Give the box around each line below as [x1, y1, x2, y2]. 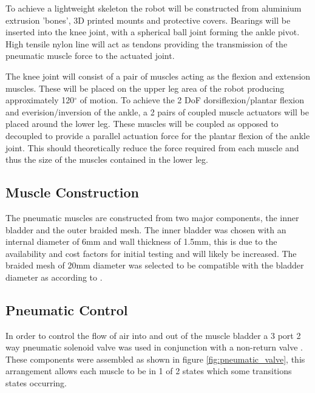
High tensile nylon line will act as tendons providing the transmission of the [5, 37, 288, 50]
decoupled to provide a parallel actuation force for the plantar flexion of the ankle [5, 129, 310, 142]
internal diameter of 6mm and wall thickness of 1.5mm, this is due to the [5, 235, 277, 248]
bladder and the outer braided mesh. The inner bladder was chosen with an [5, 223, 286, 236]
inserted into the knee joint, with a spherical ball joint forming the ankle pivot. [5, 26, 300, 38]
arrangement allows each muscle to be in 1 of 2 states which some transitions [5, 364, 292, 377]
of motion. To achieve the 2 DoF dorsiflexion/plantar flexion [80, 94, 304, 106]
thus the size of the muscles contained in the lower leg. [5, 153, 208, 166]
